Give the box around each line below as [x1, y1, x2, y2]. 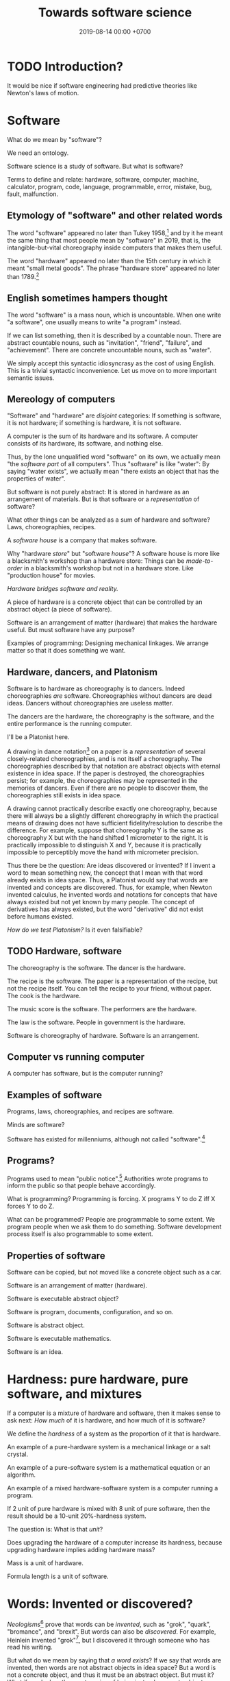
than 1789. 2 [7, 271, 40, 280]
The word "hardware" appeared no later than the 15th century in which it [7, 257, 212, 265]
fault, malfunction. [7, 190, 59, 198]
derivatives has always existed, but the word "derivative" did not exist [7, 905, 204, 913]
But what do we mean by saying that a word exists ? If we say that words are [7, 1656, 222, 1665]
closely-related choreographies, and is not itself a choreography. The [7, 754, 203, 762]
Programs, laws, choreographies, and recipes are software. [7, 1107, 175, 1115]
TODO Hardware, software [7, 945, 122, 957]
